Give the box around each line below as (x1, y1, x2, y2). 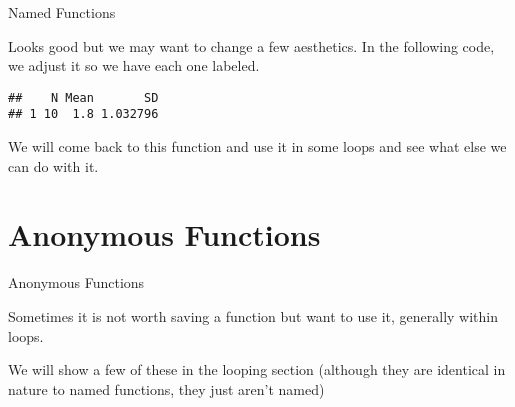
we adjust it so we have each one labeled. (8, 55, 260, 76)
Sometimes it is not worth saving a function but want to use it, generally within (8, 306, 498, 326)
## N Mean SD (8, 90, 159, 105)
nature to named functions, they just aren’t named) (8, 378, 325, 399)
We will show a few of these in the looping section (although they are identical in (8, 359, 506, 380)
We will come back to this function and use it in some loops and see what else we (8, 136, 507, 157)
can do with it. (8, 155, 99, 176)
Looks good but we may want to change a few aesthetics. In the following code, (8, 35, 495, 56)
